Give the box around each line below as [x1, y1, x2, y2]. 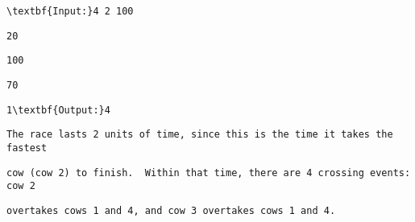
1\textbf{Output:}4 [6, 104, 110, 116]
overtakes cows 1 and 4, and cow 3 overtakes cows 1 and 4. [6, 204, 336, 216]
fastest [6, 142, 48, 154]
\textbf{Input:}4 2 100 [6, 6, 134, 17]
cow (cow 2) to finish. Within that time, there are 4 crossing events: [6, 166, 411, 179]
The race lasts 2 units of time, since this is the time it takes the [6, 129, 393, 141]
